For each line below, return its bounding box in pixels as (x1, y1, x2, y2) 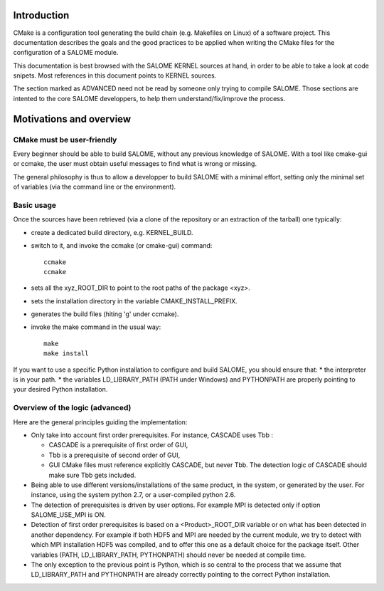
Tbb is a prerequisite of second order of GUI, (48, 451, 181, 459)
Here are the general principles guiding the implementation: (13, 417, 188, 427)
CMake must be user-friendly (13, 135, 117, 145)
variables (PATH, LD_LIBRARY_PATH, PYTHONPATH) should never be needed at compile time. (31, 550, 306, 559)
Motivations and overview (13, 113, 132, 125)
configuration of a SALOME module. (13, 48, 119, 57)
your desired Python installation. (13, 385, 108, 394)
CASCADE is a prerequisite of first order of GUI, (48, 441, 188, 449)
